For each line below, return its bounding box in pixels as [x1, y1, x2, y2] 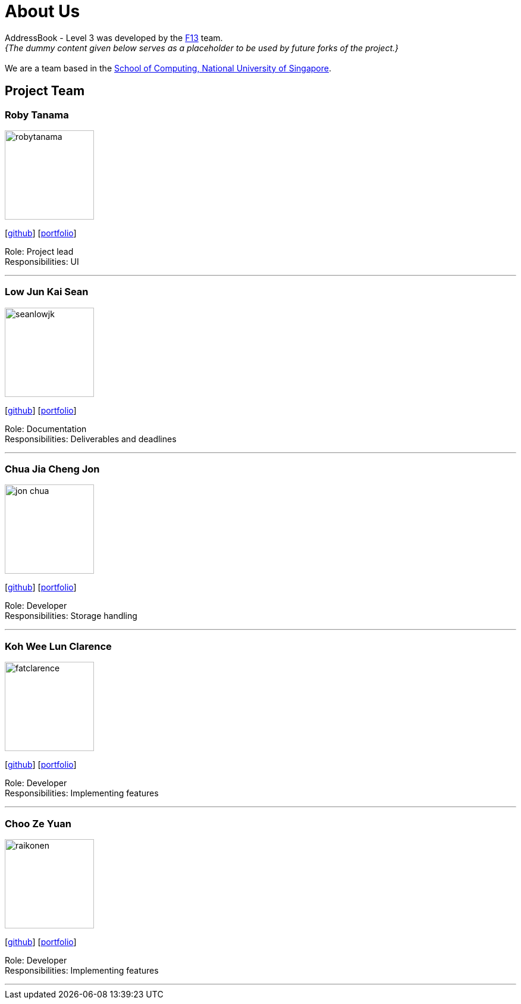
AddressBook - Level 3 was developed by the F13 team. [5, 32, 223, 43]
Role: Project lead [5, 246, 74, 257]
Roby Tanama [5, 108, 69, 121]
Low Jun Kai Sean [5, 286, 89, 298]
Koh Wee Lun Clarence [5, 640, 112, 652]
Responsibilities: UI [5, 256, 79, 267]
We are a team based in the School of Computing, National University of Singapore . [5, 62, 332, 73]
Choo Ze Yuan [5, 817, 71, 830]
